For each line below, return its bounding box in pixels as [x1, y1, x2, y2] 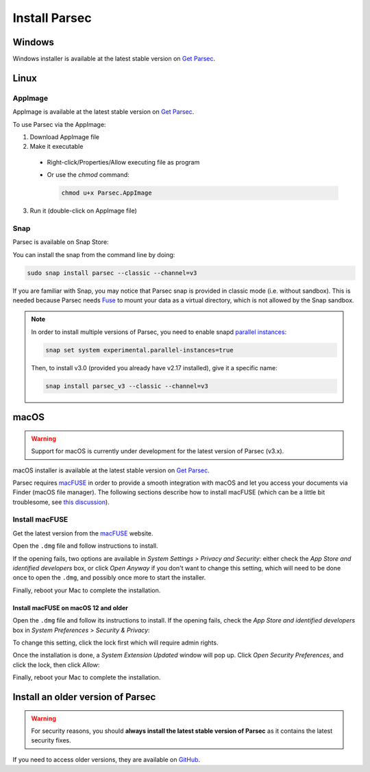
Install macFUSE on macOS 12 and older [12, 603, 128, 612]
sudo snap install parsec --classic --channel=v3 [27, 269, 197, 277]
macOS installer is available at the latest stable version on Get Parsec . [12, 466, 210, 474]
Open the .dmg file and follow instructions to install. [12, 542, 158, 550]
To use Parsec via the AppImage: [12, 120, 106, 128]
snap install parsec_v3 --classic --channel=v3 [45, 382, 208, 390]
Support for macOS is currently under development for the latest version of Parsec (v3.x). [31, 447, 284, 455]
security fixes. [31, 736, 71, 745]
